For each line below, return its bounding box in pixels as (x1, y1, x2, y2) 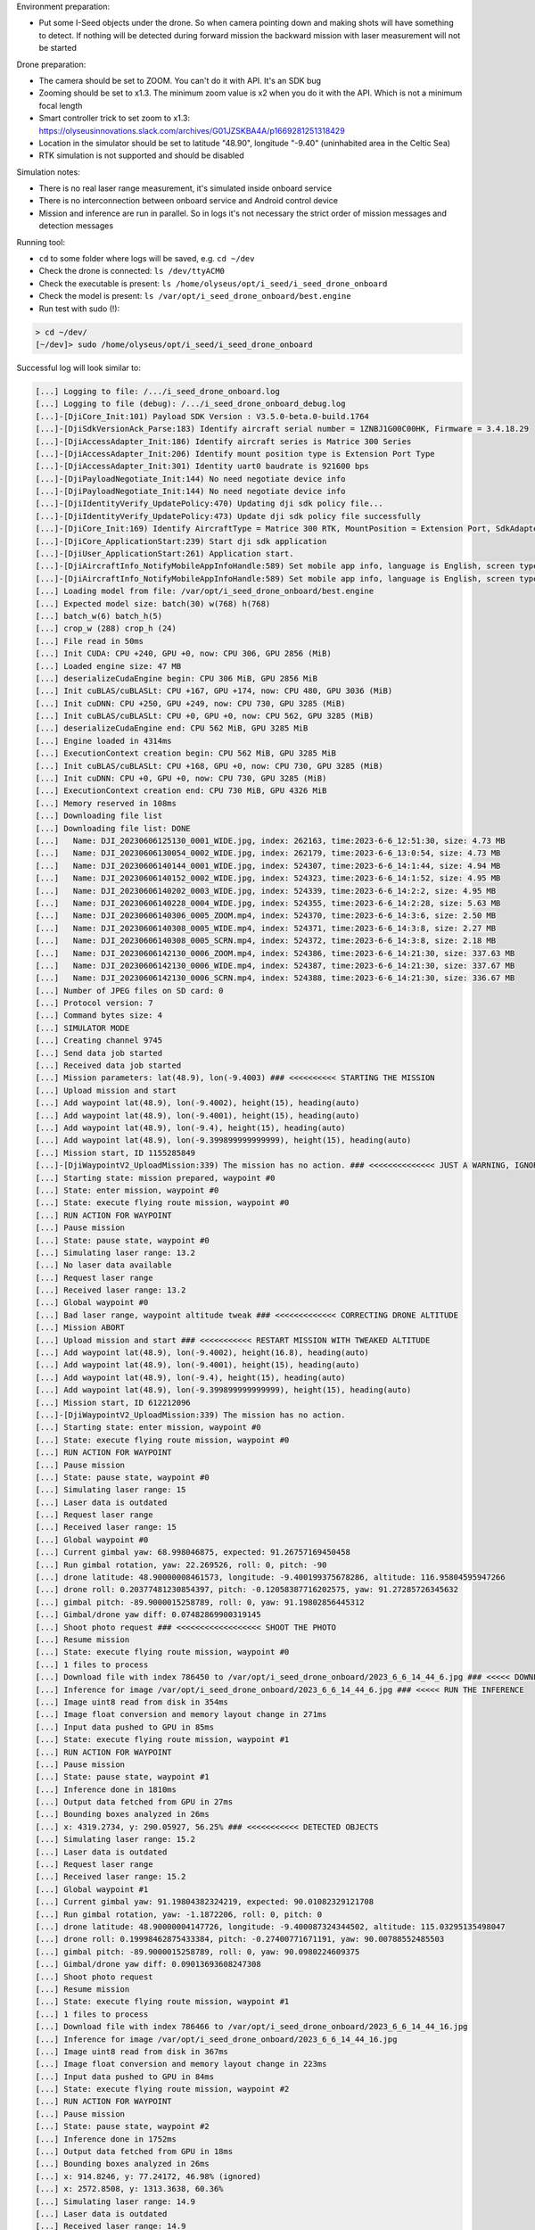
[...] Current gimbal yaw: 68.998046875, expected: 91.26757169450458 (35, 1548, 351, 1557)
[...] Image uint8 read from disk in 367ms (35, 2046, 229, 2056)
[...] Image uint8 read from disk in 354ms (35, 1697, 229, 1707)
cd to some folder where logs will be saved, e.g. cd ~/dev (38, 253, 255, 264)
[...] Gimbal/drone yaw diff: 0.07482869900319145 (35, 1610, 262, 1620)
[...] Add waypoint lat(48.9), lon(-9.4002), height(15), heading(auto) (35, 1098, 360, 1108)
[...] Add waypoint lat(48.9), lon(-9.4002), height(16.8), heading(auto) (35, 1348, 370, 1358)
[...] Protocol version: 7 (35, 998, 153, 1008)
